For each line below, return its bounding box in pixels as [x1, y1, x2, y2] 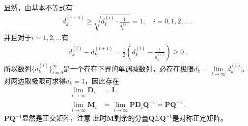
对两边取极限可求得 [4, 75, 66, 85]
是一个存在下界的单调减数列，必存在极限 [63, 63, 194, 73]
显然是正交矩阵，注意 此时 [22, 113, 107, 123]
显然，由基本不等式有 [4, 2, 73, 12]
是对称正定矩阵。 [172, 113, 227, 123]
